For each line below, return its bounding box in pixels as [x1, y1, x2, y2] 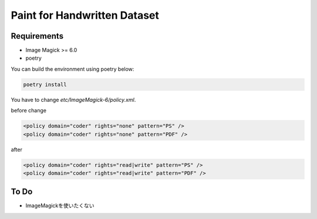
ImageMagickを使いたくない [25, 202, 95, 209]
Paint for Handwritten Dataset [11, 9, 160, 22]
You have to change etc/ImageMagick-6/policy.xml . [11, 96, 136, 103]
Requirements [11, 31, 64, 41]
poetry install [23, 81, 67, 88]
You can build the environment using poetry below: [11, 65, 134, 73]
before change [11, 107, 47, 114]
